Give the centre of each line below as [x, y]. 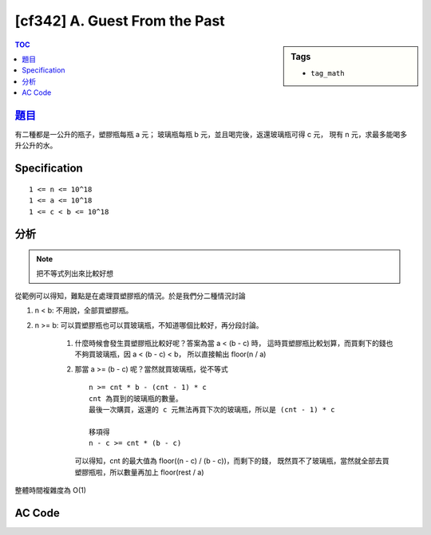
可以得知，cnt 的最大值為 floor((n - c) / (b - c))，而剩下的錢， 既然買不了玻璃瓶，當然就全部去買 [232, 461]
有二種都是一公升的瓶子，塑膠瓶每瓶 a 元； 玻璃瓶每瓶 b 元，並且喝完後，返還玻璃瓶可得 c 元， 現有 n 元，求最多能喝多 [211, 135]
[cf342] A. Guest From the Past [120, 21]
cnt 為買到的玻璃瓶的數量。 [136, 398]
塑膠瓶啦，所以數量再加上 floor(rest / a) [139, 472]
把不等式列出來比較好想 [75, 273]
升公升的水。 [36, 146]
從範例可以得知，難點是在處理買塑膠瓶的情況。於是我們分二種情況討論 [130, 296]
